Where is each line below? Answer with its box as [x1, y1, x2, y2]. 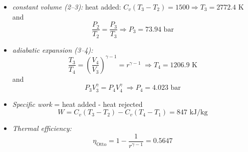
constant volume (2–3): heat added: [12, 2, 121, 12]
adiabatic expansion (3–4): [12, 44, 93, 55]
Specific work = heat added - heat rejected [12, 98, 143, 109]
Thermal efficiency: [12, 123, 72, 133]
